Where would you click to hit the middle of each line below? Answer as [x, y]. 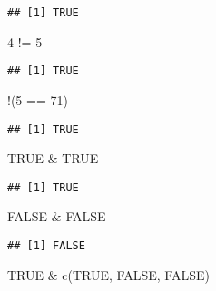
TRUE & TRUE [53, 158]
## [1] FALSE [46, 246]
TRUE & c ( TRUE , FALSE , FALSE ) [108, 274]
